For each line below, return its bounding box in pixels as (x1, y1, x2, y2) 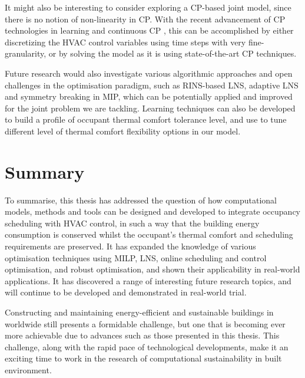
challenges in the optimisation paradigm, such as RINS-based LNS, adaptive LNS (5, 78, 299, 91)
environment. (5, 363, 52, 376)
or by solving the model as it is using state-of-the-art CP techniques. (48, 47, 297, 60)
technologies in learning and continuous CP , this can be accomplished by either (5, 24, 294, 37)
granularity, (5, 47, 47, 60)
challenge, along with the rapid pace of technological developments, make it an (5, 340, 289, 353)
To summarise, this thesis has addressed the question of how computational (5, 193, 277, 206)
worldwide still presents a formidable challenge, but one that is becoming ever (5, 317, 286, 330)
